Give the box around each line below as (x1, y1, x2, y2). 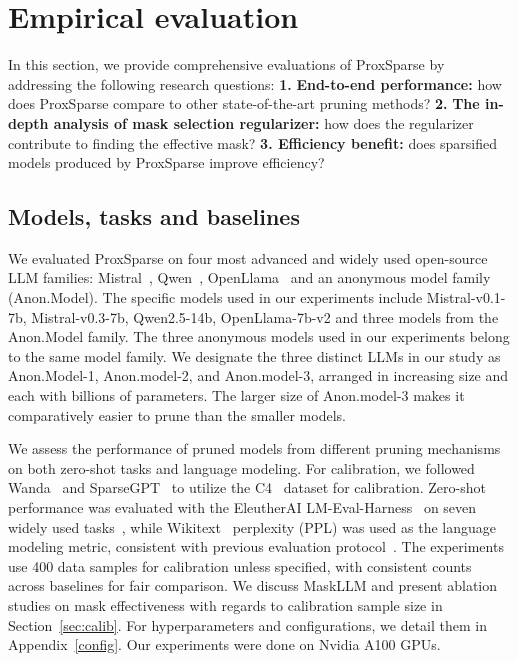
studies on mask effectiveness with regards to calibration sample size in (8, 594, 443, 615)
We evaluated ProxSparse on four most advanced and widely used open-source (8, 247, 488, 268)
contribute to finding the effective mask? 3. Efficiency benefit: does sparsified (8, 132, 497, 153)
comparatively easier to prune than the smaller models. (8, 404, 346, 425)
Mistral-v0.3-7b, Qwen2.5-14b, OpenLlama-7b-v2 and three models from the (31, 306, 499, 327)
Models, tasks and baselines (8, 201, 300, 232)
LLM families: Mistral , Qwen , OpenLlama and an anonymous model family (8, 267, 491, 288)
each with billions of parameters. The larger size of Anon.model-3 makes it (8, 385, 465, 406)
